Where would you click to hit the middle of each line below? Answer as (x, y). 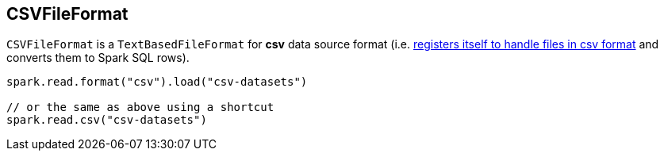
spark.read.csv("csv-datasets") (107, 120)
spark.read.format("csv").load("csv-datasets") (157, 82)
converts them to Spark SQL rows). (98, 58)
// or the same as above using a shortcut (140, 107)
